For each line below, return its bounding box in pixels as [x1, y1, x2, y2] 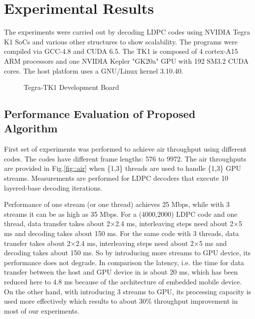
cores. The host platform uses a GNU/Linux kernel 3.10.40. [4, 65, 183, 76]
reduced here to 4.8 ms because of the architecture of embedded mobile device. [4, 277, 242, 286]
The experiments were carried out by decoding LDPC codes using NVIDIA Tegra [4, 27, 250, 37]
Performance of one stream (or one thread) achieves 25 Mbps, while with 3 [4, 199, 230, 209]
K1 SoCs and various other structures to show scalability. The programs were [4, 36, 238, 46]
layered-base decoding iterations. [4, 182, 103, 193]
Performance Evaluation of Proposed [4, 106, 196, 121]
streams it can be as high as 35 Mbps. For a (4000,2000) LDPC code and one [4, 208, 238, 219]
